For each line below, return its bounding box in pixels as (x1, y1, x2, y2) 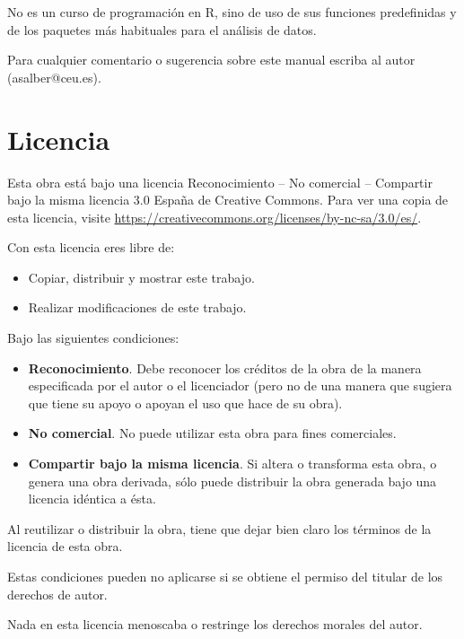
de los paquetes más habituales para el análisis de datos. (7, 20, 317, 39)
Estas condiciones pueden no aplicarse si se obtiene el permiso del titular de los (7, 567, 443, 585)
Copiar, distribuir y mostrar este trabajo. (28, 267, 255, 286)
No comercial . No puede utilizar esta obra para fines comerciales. (28, 424, 397, 442)
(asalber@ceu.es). (7, 67, 101, 86)
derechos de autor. (7, 584, 108, 603)
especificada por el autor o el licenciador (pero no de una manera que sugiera (28, 376, 452, 395)
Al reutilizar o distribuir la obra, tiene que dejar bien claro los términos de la (7, 519, 432, 538)
